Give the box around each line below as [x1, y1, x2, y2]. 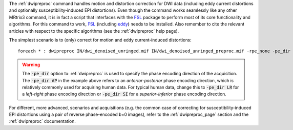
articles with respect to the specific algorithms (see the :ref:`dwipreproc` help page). [9, 28, 179, 34]
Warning [22, 62, 40, 67]
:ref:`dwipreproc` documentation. [9, 118, 76, 124]
